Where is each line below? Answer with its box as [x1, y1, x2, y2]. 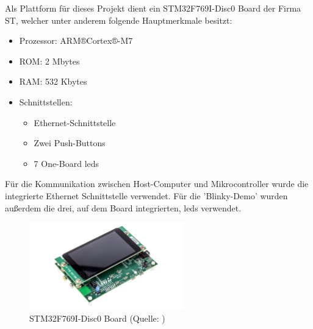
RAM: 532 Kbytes [19, 75, 87, 88]
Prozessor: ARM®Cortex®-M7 [19, 34, 133, 47]
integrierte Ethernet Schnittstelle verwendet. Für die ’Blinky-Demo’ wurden [5, 189, 288, 202]
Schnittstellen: [19, 95, 73, 108]
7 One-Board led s [34, 157, 99, 169]
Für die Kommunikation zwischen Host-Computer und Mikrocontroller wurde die [5, 177, 309, 190]
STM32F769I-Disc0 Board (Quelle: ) [29, 311, 165, 324]
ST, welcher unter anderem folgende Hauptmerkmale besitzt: [5, 13, 232, 26]
